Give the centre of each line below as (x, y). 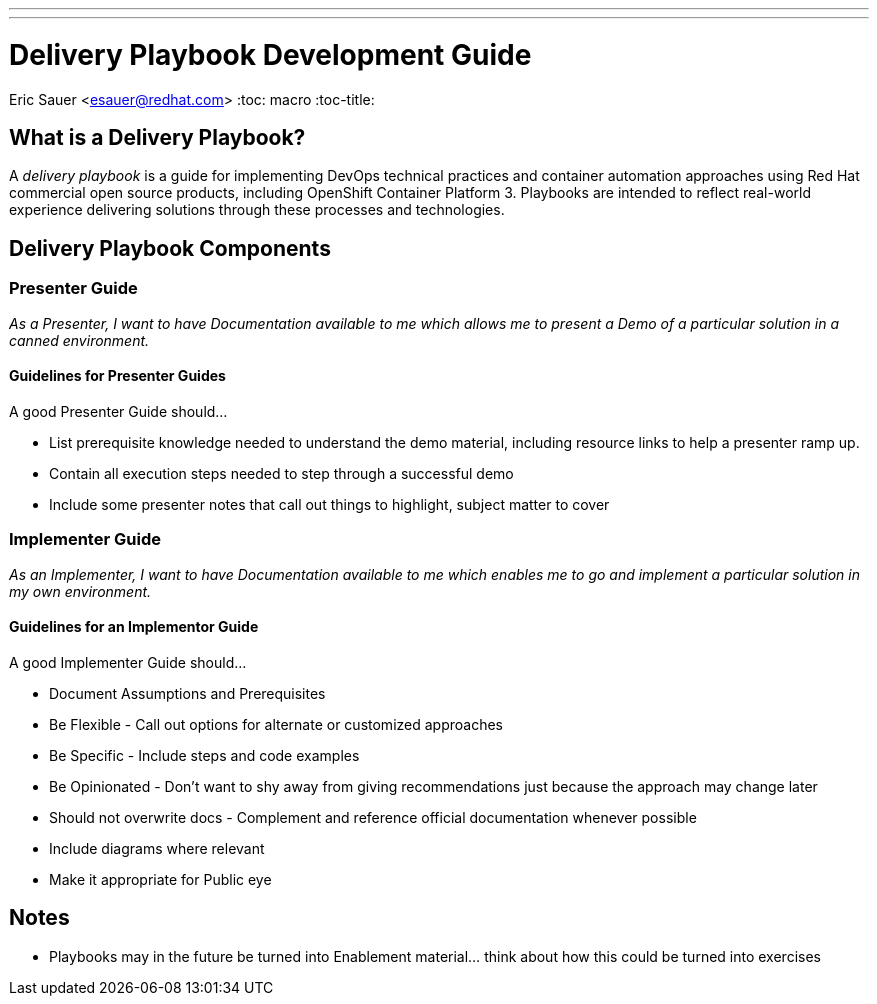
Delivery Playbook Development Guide (270, 54)
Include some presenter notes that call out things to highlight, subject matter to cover (329, 504)
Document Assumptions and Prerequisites (187, 693)
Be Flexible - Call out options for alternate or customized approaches (276, 724)
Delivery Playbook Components (170, 248)
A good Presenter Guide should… (118, 411)
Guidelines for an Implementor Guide (134, 627)
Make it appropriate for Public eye (160, 879)
